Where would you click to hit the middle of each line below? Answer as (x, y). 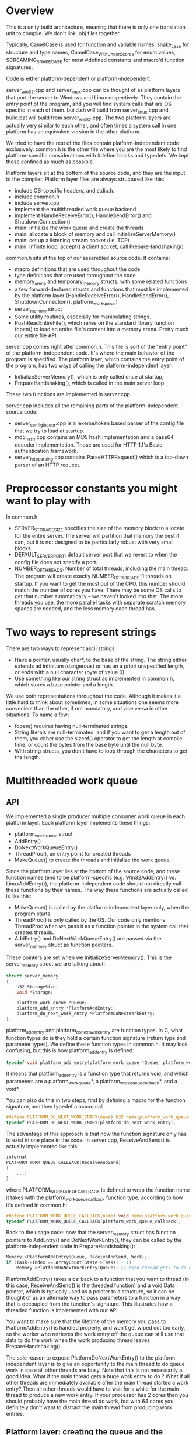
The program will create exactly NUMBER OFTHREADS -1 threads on (93, 576)
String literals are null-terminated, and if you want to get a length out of (100, 732)
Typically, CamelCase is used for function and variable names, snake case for (98, 45)
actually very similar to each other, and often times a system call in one (91, 125)
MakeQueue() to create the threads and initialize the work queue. (93, 860)
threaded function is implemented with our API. (63, 1310)
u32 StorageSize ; (38, 987)
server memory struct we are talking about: (56, 964)
